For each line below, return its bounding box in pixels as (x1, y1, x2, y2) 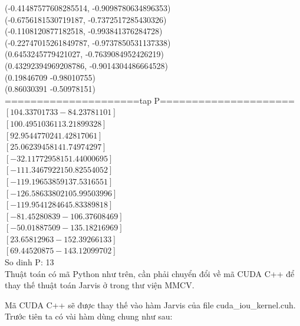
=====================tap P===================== (5, 94, 295, 106)
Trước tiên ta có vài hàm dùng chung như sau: (5, 310, 173, 322)
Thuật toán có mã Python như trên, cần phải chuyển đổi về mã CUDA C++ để (5, 267, 295, 279)
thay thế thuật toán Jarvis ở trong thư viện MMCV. (5, 279, 194, 291)
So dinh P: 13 (5, 256, 54, 268)
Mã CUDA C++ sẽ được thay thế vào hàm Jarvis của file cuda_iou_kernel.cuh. (5, 298, 296, 311)
